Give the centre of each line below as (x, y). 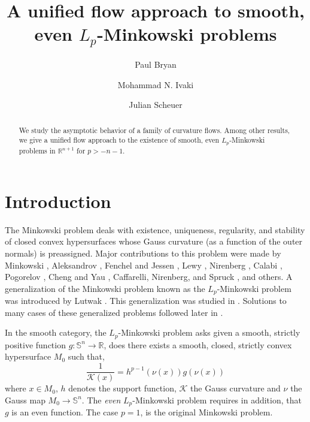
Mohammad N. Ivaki (156, 84)
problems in (37, 151)
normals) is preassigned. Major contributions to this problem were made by (143, 253)
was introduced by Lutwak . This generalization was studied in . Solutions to (146, 301)
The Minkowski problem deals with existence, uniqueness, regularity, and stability (155, 229)
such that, (86, 356)
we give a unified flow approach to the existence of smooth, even (119, 140)
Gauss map (25, 400)
